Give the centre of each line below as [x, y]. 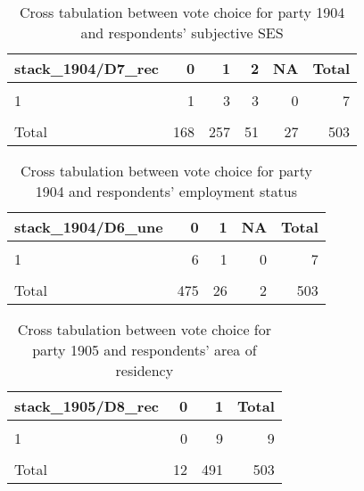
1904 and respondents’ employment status [166, 191]
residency [145, 370]
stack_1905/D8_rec [87, 406]
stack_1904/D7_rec [87, 68]
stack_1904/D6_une [89, 227]
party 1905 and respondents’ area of [145, 350]
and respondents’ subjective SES [182, 33]
